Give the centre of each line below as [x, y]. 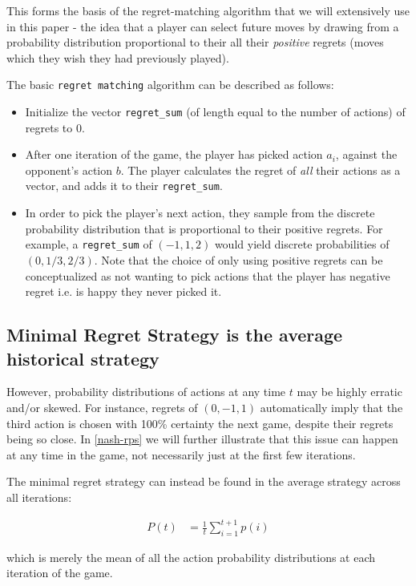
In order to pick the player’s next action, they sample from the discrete [200, 213]
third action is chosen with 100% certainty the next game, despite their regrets [200, 423]
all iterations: [39, 497]
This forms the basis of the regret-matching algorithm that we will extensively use [208, 10]
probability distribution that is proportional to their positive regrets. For [204, 228]
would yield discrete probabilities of [302, 244]
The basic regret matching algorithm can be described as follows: [170, 85]
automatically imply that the [331, 407]
